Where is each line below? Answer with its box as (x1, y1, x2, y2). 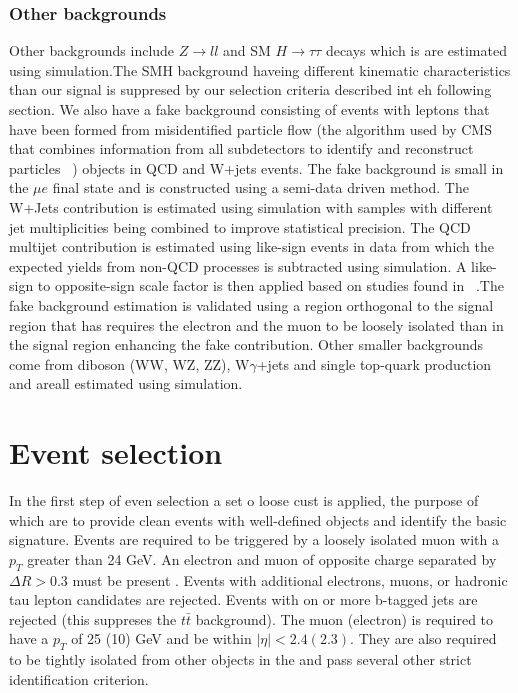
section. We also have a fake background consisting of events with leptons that (9, 99, 490, 119)
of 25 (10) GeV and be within (71, 628, 252, 649)
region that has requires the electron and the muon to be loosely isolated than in (9, 314, 504, 335)
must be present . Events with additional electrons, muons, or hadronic (72, 569, 508, 590)
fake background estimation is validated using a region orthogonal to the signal (9, 294, 494, 315)
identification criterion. (9, 668, 149, 689)
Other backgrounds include (9, 40, 175, 61)
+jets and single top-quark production (256, 353, 492, 374)
